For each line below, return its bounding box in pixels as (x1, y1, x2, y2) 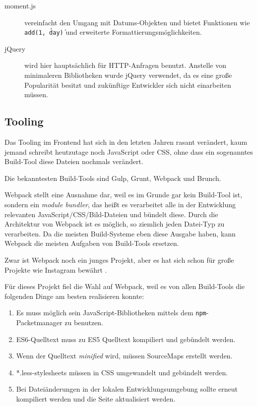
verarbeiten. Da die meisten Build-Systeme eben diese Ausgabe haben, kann (4, 228, 236, 238)
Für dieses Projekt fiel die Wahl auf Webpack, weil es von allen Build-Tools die (4, 281, 245, 291)
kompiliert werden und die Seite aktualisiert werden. (16, 393, 176, 404)
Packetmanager (16, 317, 63, 327)
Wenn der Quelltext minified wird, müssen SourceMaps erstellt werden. (16, 350, 233, 361)
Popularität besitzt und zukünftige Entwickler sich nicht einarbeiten (24, 79, 231, 90)
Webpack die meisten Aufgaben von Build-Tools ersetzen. (4, 238, 179, 248)
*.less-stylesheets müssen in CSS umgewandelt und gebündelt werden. (16, 367, 228, 377)
